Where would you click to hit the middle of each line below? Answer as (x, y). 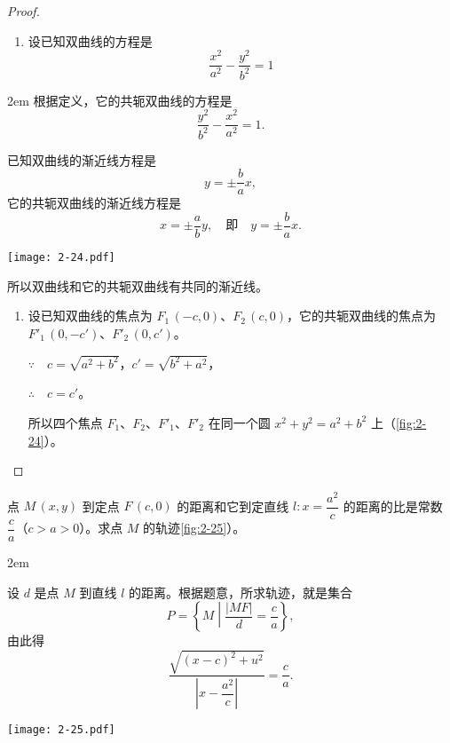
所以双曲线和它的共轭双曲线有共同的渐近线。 (138, 285)
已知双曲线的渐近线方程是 (82, 159)
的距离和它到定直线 (233, 506)
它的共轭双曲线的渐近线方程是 (94, 203)
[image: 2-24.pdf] (61, 258)
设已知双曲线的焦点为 (90, 316)
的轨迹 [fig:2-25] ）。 (194, 528)
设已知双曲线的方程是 (90, 40)
